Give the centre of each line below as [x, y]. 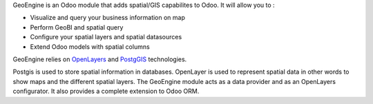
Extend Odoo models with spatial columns [90, 46]
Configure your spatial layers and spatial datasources [106, 37]
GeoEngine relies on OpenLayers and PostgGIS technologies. [100, 59]
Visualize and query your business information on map [108, 18]
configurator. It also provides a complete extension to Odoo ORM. [106, 91]
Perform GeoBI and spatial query [77, 27]
